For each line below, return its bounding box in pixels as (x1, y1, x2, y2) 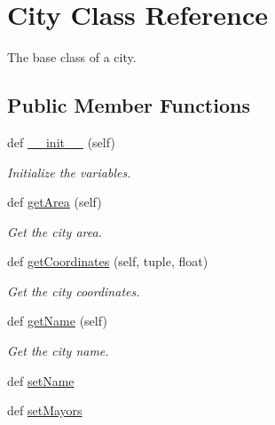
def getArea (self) (7, 193, 102, 211)
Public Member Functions (7, 91, 250, 119)
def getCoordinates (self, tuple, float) (7, 252, 208, 271)
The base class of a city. (7, 48, 137, 67)
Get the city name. (7, 342, 109, 360)
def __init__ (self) (7, 132, 115, 151)
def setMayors (7, 401, 82, 420)
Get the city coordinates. (7, 281, 140, 300)
